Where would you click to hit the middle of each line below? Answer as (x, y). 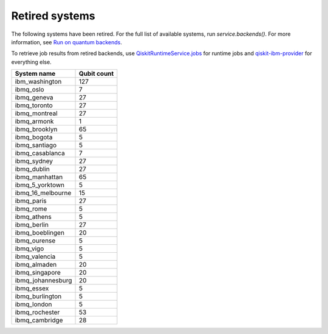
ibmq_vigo (29, 249)
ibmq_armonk (34, 121)
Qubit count (96, 74)
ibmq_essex (32, 289)
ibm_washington (38, 82)
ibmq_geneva (34, 98)
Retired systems (53, 16)
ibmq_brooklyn (36, 129)
